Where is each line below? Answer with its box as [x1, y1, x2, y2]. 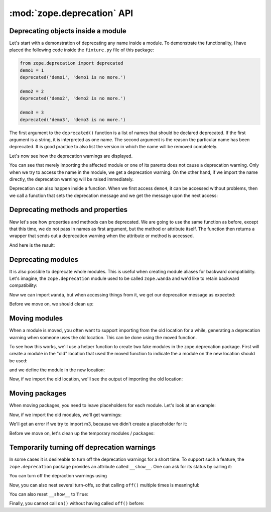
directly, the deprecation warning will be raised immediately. [9, 176, 134, 182]
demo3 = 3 [20, 110, 44, 116]
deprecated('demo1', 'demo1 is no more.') [20, 74, 126, 80]
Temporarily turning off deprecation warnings [9, 443, 156, 452]
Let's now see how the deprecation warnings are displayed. [9, 153, 133, 159]
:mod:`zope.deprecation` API [9, 8, 133, 19]
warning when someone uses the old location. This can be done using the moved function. [9, 334, 197, 340]
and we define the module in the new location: [9, 367, 105, 373]
